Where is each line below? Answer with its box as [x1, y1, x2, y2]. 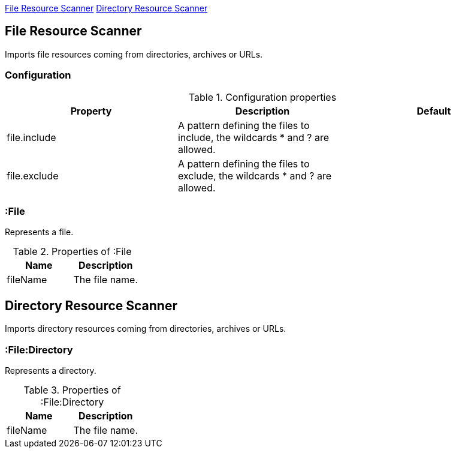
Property [70, 104, 112, 117]
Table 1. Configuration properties [188, 91, 337, 103]
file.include [7, 131, 56, 143]
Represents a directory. [5, 365, 96, 376]
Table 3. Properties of [23, 383, 121, 396]
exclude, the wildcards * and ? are [177, 169, 331, 182]
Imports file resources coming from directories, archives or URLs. [5, 49, 263, 59]
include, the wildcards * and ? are [177, 131, 329, 143]
